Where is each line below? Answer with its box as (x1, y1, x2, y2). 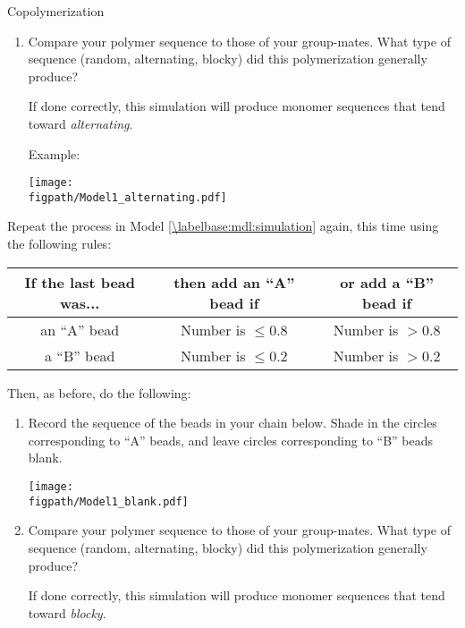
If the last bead (24, 271, 136, 293)
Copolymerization (7, 2, 105, 20)
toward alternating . (28, 114, 133, 132)
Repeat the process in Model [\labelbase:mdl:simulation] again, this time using (7, 216, 439, 235)
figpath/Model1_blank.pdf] (28, 495, 189, 508)
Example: (28, 144, 80, 163)
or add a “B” (340, 271, 434, 293)
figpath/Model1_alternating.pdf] (28, 191, 227, 204)
